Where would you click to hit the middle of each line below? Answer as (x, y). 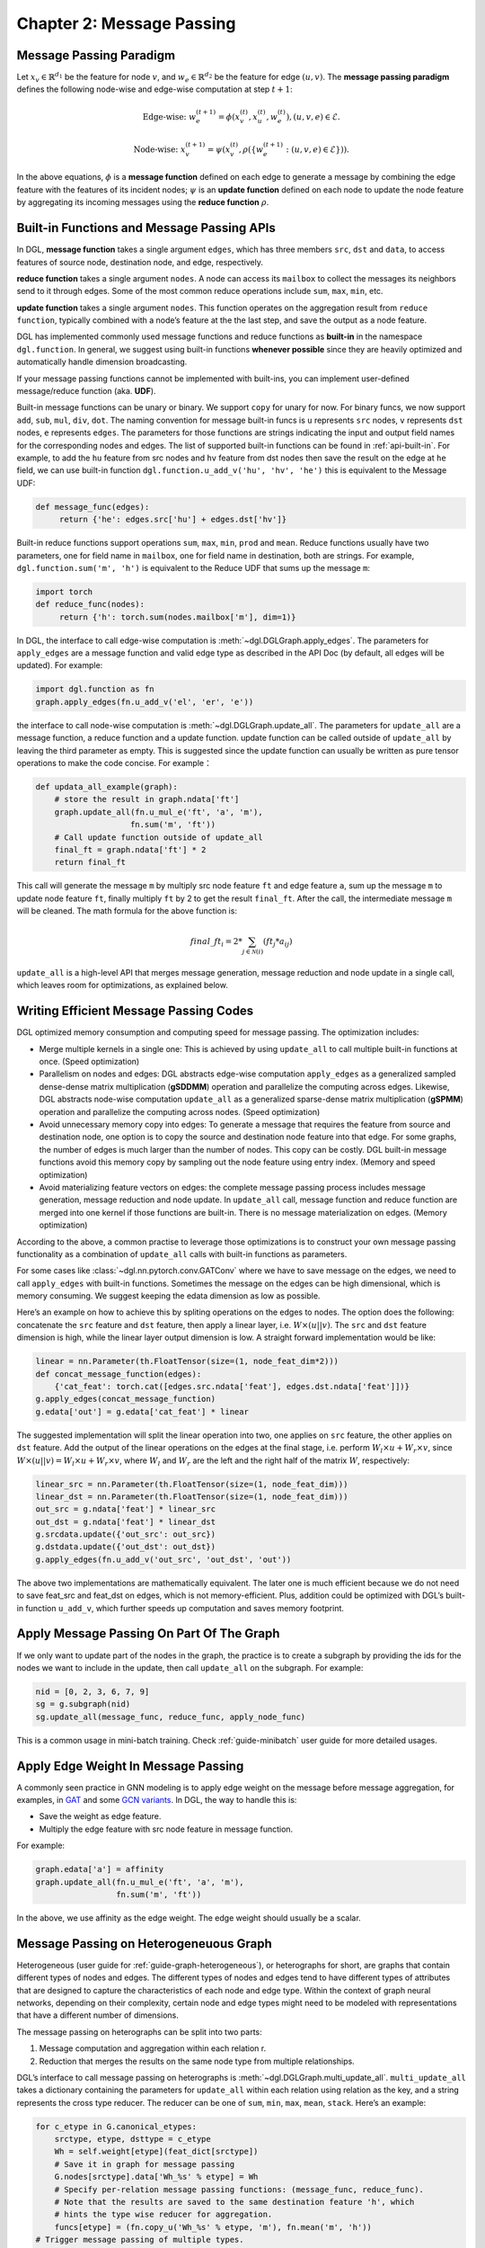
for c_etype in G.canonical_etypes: (116, 2126)
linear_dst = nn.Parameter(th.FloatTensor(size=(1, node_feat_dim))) (192, 1496)
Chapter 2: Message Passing (126, 23)
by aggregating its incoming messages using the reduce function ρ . (143, 202)
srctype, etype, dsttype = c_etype (132, 2139)
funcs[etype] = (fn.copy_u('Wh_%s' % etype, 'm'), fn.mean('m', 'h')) (213, 2227)
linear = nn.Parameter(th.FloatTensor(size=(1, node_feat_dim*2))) (187, 1361)
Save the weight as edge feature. (100, 1816)
